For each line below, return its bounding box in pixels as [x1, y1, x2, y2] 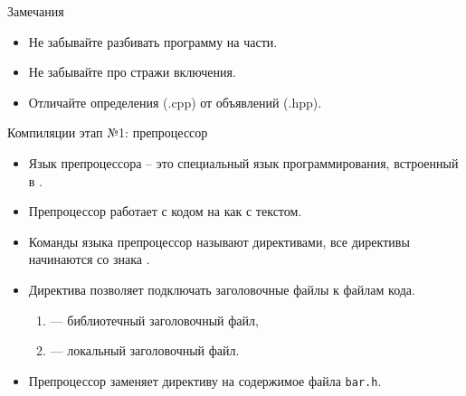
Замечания [7, 2, 64, 20]
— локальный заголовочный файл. [50, 341, 240, 360]
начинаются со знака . [28, 250, 150, 269]
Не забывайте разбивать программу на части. [28, 32, 278, 51]
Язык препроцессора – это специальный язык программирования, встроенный [28, 153, 459, 172]
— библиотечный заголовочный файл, [50, 310, 259, 329]
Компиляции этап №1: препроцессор [7, 123, 208, 142]
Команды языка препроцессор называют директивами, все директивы [28, 231, 410, 250]
